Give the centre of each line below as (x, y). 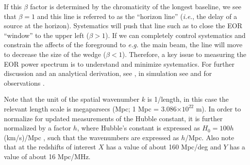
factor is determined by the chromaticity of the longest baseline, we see (136, 6)
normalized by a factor (38, 128)
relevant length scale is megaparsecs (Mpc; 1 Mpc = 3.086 (90, 108)
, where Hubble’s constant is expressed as (138, 128)
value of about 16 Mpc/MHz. (47, 156)
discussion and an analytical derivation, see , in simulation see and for (108, 73)
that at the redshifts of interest (50, 147)
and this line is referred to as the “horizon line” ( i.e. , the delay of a (137, 16)
